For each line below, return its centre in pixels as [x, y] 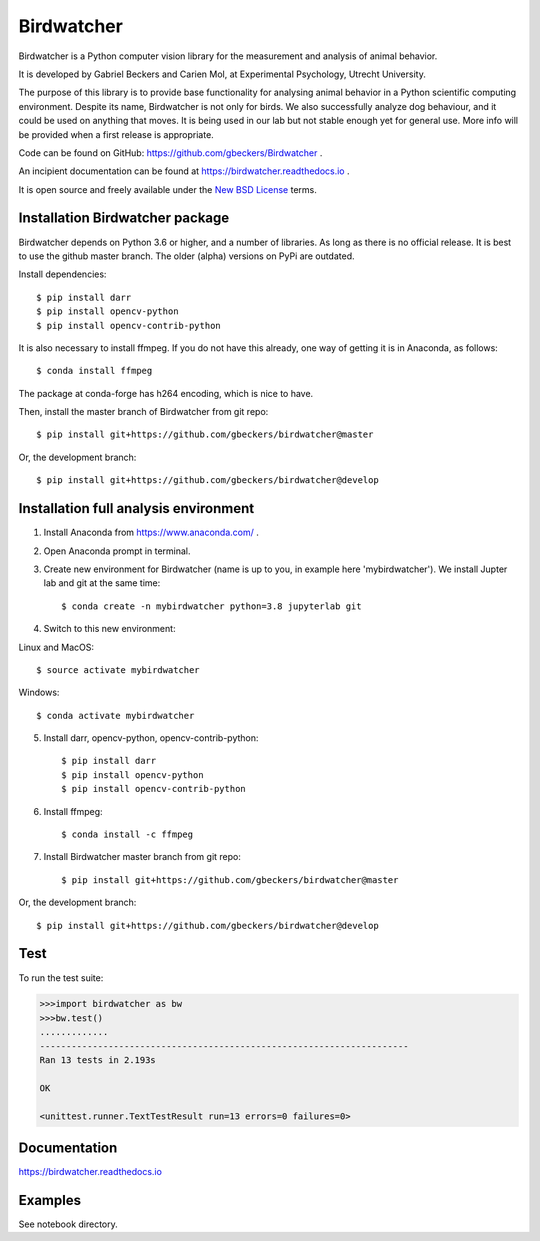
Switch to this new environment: [109, 629]
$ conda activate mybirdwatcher [115, 715]
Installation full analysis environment [136, 508]
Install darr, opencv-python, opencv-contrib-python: [151, 738]
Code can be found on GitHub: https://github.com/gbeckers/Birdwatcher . [170, 152]
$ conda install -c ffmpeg [127, 834]
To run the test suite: [61, 977]
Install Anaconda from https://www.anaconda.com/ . [151, 532]
